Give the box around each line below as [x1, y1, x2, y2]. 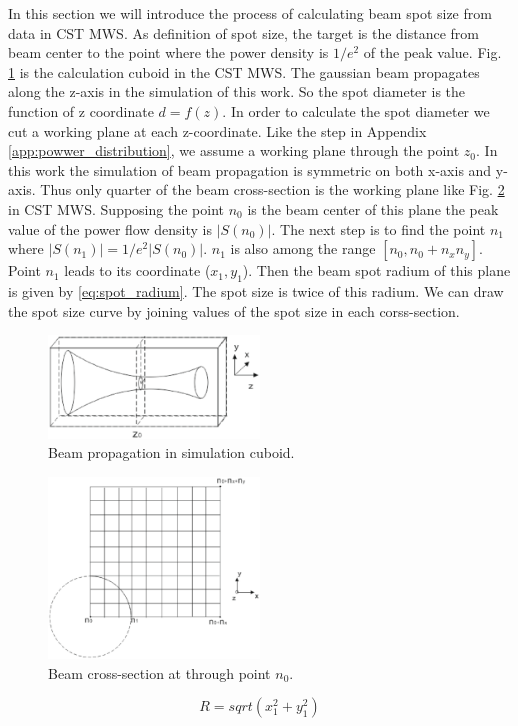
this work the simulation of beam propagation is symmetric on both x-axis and [8, 159, 492, 180]
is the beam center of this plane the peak [247, 198, 499, 219]
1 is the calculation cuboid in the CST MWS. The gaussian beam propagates [8, 61, 480, 82]
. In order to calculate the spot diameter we [222, 100, 490, 121]
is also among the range [230, 238, 376, 259]
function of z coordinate [8, 100, 154, 121]
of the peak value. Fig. [363, 42, 502, 63]
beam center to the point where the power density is [8, 42, 329, 63]
